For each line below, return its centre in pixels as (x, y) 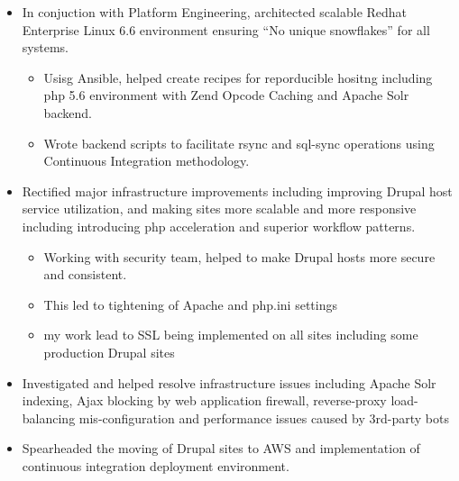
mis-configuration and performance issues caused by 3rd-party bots (264, 417)
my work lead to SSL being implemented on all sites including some (231, 335)
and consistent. (85, 274)
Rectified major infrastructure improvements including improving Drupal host (237, 191)
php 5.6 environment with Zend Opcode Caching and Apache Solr (226, 95)
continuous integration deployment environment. (156, 465)
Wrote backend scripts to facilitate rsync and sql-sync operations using (239, 143)
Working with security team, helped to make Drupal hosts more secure (239, 256)
